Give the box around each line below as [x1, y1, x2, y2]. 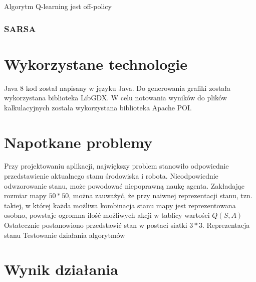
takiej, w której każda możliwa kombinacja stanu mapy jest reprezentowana [4, 200, 236, 210]
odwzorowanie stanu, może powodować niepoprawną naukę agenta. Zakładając [4, 180, 245, 191]
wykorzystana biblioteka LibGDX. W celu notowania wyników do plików [4, 92, 227, 103]
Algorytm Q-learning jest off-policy [4, 1, 112, 11]
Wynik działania [4, 259, 118, 279]
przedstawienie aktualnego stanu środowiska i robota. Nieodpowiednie [4, 171, 218, 181]
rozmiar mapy [4, 190, 47, 201]
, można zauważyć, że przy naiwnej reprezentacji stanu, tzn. [69, 190, 252, 201]
